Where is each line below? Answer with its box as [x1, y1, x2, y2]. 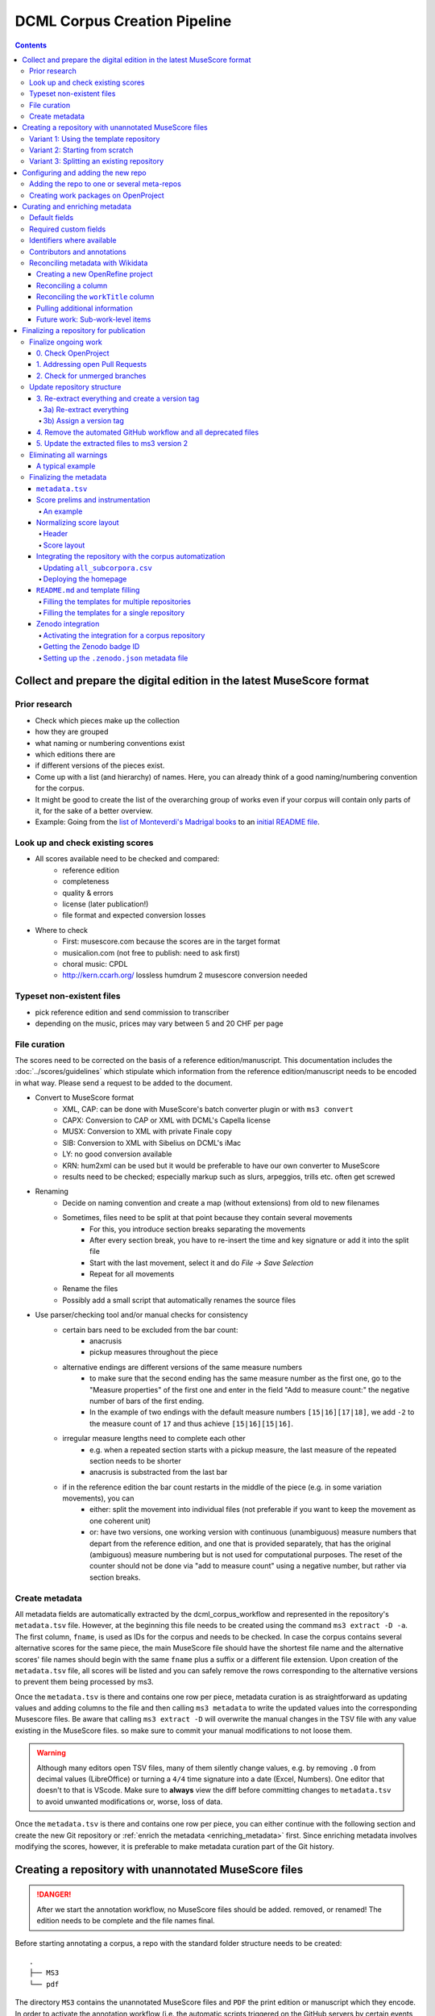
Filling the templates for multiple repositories [43, 597, 191, 606]
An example [43, 506, 83, 516]
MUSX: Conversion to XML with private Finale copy [62, 1127, 233, 1136]
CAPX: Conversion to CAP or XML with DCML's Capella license [62, 1115, 271, 1125]
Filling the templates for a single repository [43, 608, 185, 618]
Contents [14, 40, 48, 50]
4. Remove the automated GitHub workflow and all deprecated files [36, 427, 259, 437]
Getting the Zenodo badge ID [43, 642, 140, 652]
